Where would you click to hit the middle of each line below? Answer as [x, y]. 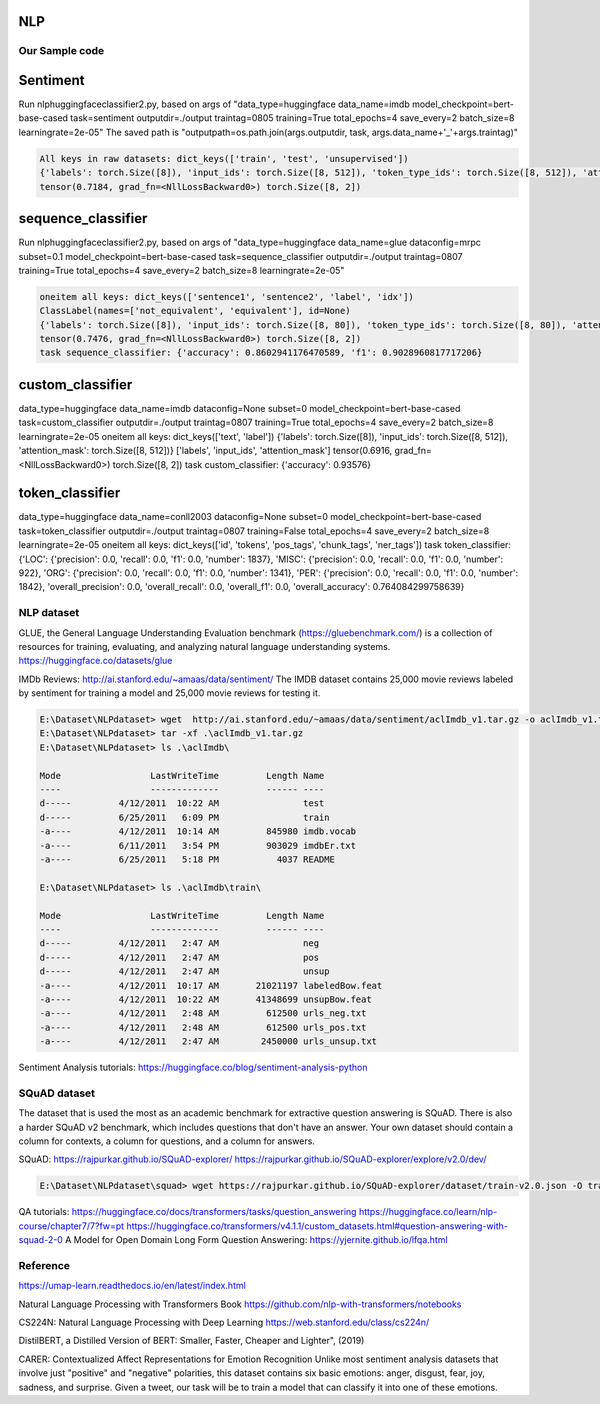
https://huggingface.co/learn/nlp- [428, 1212]
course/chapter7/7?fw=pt [71, 1226]
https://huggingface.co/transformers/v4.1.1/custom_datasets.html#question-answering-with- [317, 1226]
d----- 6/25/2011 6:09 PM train [184, 817]
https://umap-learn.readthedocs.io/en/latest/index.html [132, 1286]
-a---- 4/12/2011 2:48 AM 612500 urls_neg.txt [203, 1013]
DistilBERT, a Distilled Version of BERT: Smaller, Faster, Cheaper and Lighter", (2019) [191, 1341]
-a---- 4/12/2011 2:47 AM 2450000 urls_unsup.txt [208, 1041]
